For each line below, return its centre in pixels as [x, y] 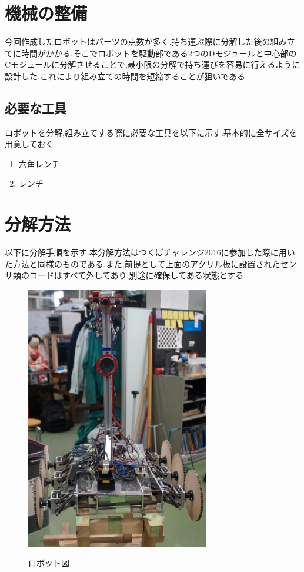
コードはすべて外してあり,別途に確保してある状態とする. [138, 275]
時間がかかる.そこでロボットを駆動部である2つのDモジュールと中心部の [159, 53]
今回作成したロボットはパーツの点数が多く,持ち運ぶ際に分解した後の [138, 41]
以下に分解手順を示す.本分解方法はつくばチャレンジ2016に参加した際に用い [150, 252]
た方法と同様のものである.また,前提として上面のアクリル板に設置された [143, 263]
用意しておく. [31, 144]
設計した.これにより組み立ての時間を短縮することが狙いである [125, 76]
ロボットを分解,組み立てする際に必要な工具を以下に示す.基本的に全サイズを [151, 132]
